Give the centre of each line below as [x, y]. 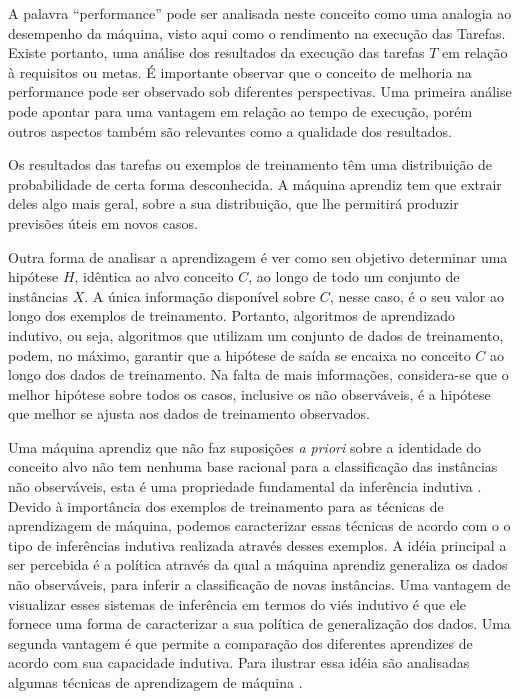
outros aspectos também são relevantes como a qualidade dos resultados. [230, 130]
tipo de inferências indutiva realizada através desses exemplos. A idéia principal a [257, 544]
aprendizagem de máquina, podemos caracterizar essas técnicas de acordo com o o [259, 525]
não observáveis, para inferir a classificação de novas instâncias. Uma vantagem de [259, 584]
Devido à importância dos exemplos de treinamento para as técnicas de [226, 505]
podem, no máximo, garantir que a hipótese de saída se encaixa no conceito [239, 354]
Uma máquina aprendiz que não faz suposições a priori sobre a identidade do [245, 446]
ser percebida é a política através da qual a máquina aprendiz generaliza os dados [258, 564]
